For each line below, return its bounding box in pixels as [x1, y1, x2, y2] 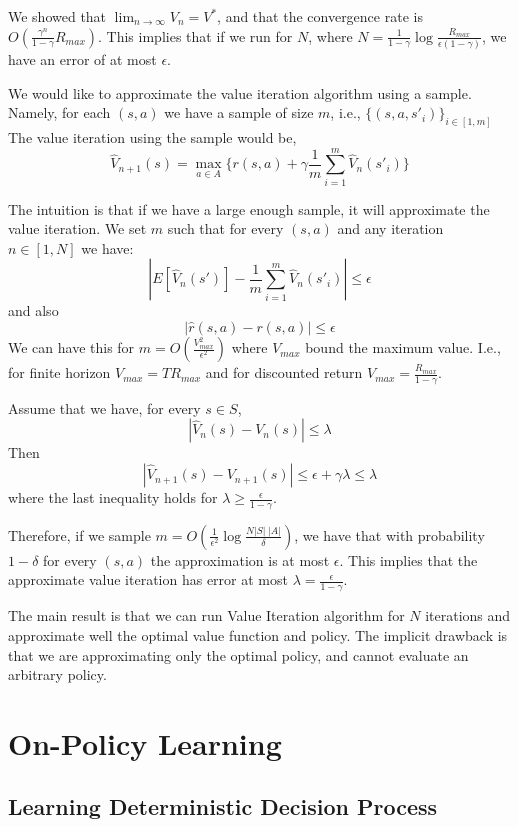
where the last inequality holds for [8, 487, 218, 508]
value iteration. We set [8, 218, 147, 239]
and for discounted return [205, 362, 363, 383]
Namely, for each [8, 102, 111, 123]
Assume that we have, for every [8, 397, 201, 418]
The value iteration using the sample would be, [8, 126, 297, 147]
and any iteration [337, 218, 444, 239]
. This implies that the [339, 549, 478, 570]
